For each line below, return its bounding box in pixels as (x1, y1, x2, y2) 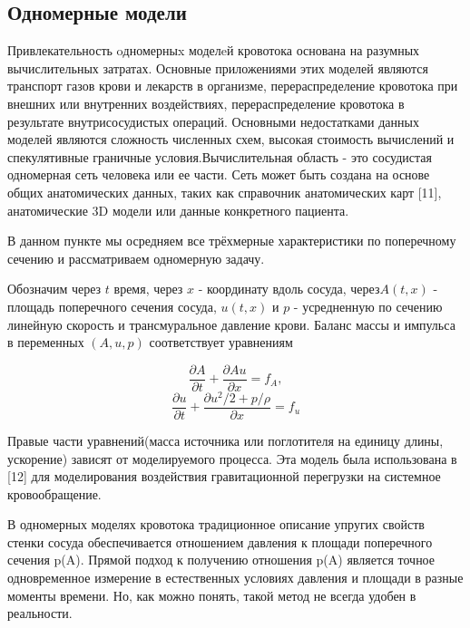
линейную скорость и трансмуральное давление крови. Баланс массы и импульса (7, 314, 455, 333)
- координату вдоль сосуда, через (198, 279, 380, 298)
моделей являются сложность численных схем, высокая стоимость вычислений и (7, 130, 455, 149)
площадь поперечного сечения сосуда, (7, 296, 217, 315)
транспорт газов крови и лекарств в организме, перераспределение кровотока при (7, 76, 458, 95)
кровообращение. (7, 484, 102, 503)
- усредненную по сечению (293, 296, 443, 315)
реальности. (7, 604, 73, 623)
